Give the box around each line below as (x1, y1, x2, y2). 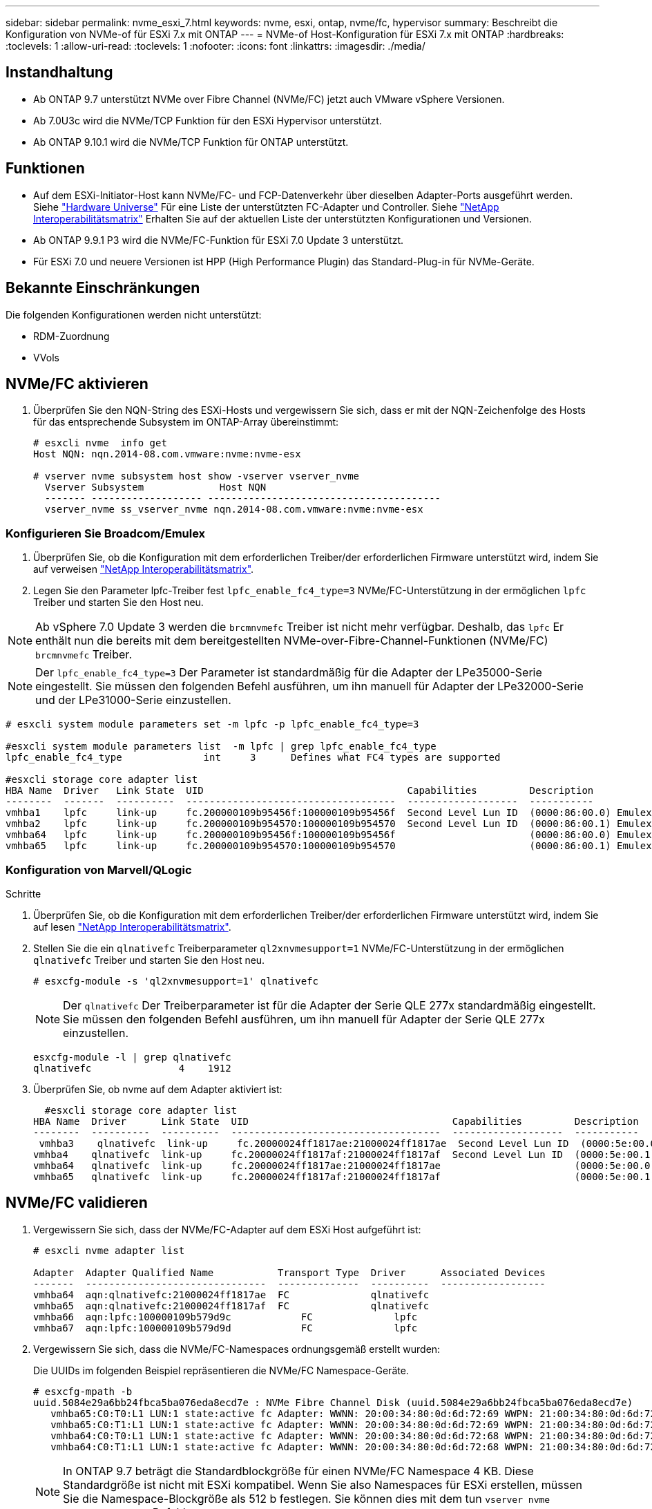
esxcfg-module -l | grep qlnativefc (33, 1051, 231, 1063)
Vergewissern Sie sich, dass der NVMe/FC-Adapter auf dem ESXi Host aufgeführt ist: (33, 1223, 421, 1235)
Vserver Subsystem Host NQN (44, 482, 267, 493)
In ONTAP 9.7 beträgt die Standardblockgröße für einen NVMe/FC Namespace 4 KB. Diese (63, 1463, 534, 1478)
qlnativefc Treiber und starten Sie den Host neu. (33, 953, 265, 966)
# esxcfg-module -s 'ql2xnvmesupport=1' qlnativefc (33, 975, 319, 987)
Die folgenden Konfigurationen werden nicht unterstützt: (6, 308, 262, 321)
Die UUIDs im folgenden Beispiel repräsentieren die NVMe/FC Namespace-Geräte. (33, 1364, 409, 1376)
